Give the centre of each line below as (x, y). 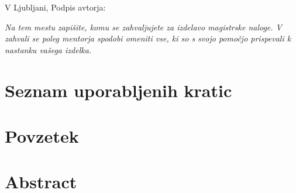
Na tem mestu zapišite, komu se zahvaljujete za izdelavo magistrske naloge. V (144, 27)
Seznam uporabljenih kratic (118, 90)
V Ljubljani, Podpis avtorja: (55, 7)
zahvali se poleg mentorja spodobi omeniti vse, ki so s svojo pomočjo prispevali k (148, 38)
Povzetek (42, 135)
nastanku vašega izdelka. (48, 49)
